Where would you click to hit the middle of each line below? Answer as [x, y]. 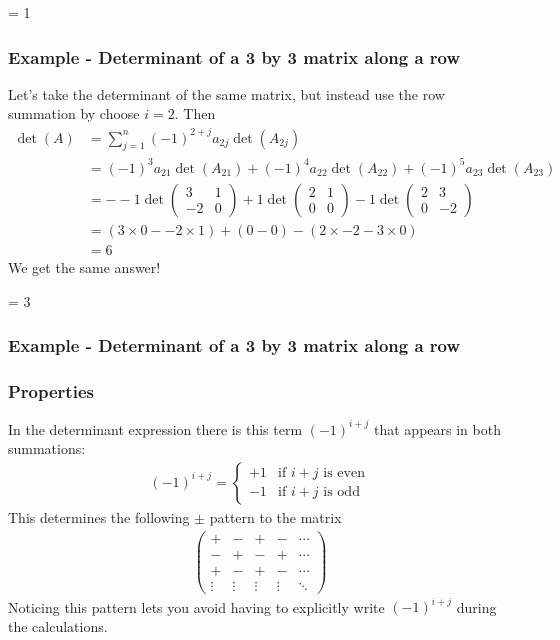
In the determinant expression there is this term [155, 428]
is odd [341, 492]
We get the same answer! [84, 266]
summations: [47, 448]
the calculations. [58, 625]
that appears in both [437, 428]
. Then [195, 113]
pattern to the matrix [275, 516]
